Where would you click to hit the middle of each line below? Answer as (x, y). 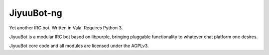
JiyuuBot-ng (36, 13)
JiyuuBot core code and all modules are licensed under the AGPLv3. (79, 46)
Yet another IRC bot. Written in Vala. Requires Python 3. (66, 28)
